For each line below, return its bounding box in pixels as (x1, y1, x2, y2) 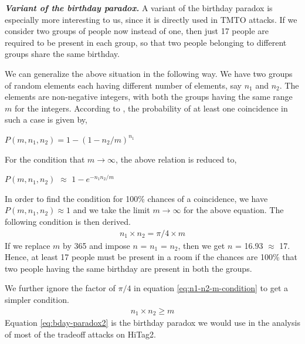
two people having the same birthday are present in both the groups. (5, 262, 252, 274)
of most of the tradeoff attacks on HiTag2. (5, 328, 157, 340)
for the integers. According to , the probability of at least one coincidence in (14, 102, 288, 114)
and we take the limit (73, 204, 150, 216)
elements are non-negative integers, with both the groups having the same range (5, 90, 293, 103)
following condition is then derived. (5, 215, 131, 227)
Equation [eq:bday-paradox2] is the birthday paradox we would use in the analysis (5, 316, 300, 328)
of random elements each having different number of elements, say (5, 79, 242, 91)
